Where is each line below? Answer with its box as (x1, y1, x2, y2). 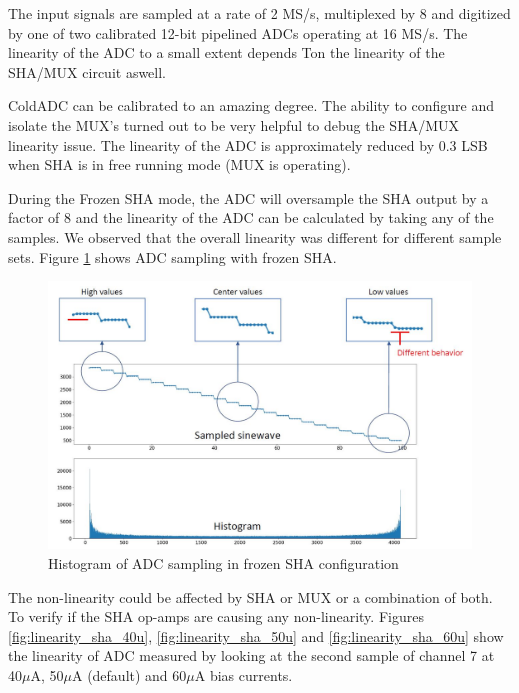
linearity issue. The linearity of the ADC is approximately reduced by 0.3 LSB (8, 134, 488, 155)
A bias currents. (194, 665, 293, 685)
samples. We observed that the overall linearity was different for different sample (8, 226, 502, 247)
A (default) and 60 (71, 665, 187, 685)
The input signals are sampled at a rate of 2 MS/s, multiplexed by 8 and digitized (8, 3, 511, 23)
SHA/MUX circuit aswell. (8, 61, 167, 82)
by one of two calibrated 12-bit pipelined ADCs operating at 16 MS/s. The (8, 22, 468, 43)
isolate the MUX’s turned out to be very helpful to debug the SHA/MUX (8, 114, 459, 135)
